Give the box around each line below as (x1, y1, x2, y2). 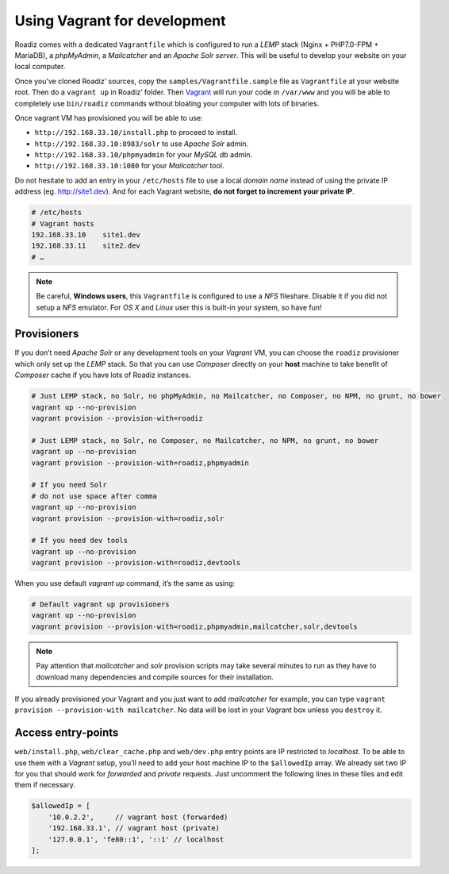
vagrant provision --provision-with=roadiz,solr (31, 514, 224, 523)
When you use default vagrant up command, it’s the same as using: (14, 579, 236, 588)
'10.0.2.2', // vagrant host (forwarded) (48, 812, 228, 822)
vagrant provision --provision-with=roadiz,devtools (31, 558, 241, 568)
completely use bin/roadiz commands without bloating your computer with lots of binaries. (14, 98, 320, 108)
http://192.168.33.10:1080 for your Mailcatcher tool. (34, 161, 224, 171)
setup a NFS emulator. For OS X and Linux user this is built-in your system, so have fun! (36, 302, 322, 312)
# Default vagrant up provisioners (31, 600, 170, 609)
